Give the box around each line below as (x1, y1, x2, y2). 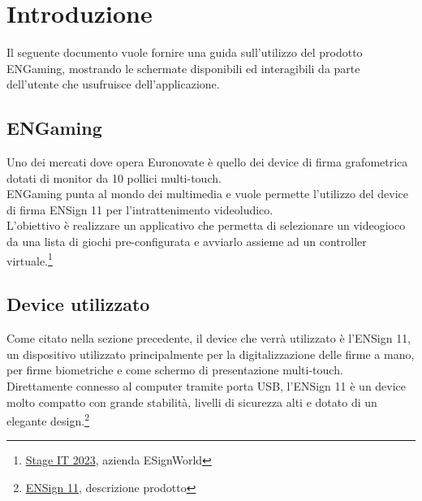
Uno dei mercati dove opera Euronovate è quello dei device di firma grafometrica (6, 153, 408, 171)
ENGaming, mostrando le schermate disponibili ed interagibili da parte (6, 59, 360, 76)
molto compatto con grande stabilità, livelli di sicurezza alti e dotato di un (6, 393, 377, 410)
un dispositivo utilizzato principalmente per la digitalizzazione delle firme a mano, (6, 345, 415, 362)
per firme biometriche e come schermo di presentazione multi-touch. (6, 361, 343, 378)
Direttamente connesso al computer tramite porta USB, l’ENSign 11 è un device (6, 377, 407, 394)
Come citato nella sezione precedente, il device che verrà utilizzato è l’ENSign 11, (6, 330, 411, 347)
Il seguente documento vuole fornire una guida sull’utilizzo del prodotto (6, 44, 363, 61)
